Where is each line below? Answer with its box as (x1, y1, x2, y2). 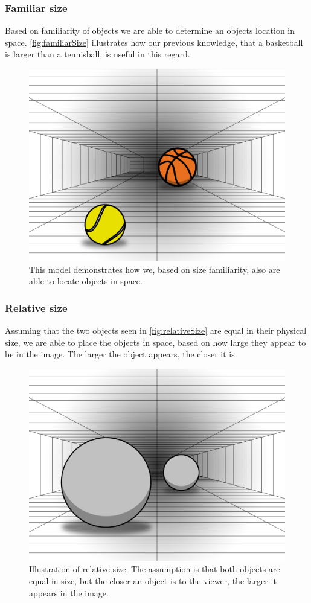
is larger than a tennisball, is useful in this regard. (5, 48, 190, 60)
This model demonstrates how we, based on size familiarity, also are (29, 263, 280, 275)
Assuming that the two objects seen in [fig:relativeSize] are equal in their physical (5, 324, 307, 336)
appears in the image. (29, 586, 109, 599)
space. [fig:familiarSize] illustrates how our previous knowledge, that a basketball (5, 36, 303, 48)
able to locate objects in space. (29, 275, 143, 287)
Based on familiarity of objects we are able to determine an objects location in (5, 24, 295, 37)
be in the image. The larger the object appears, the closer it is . (5, 348, 237, 360)
